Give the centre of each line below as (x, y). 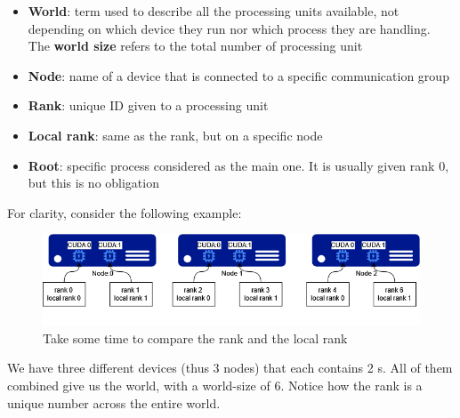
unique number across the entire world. (114, 402)
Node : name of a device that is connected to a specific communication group (238, 75)
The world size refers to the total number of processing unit (195, 46)
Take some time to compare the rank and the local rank (195, 338)
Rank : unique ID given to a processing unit (148, 105)
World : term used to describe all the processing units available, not (214, 11)
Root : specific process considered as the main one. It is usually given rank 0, (238, 165)
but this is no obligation (93, 183)
